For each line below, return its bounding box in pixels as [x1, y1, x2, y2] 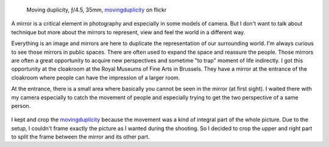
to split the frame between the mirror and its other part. [11, 133, 150, 140]
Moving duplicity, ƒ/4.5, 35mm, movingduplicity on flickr [26, 6, 167, 13]
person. [11, 102, 31, 109]
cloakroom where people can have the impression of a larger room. [11, 74, 180, 81]
